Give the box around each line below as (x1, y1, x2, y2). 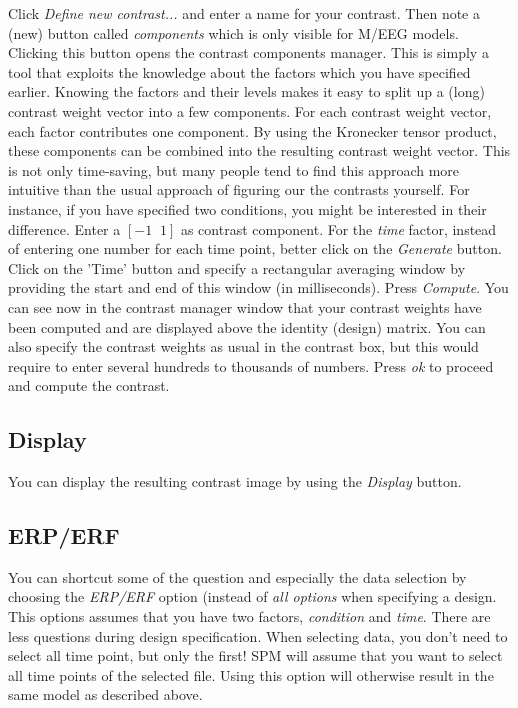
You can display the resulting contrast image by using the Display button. (8, 471, 462, 492)
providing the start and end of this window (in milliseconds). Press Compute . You (8, 277, 509, 298)
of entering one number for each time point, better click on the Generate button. (8, 238, 502, 259)
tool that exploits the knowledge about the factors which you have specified (8, 61, 471, 82)
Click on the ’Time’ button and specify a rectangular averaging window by (8, 257, 466, 278)
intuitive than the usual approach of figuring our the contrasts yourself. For (8, 179, 470, 200)
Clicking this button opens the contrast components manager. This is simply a (8, 42, 489, 63)
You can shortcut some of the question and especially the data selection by (8, 566, 467, 587)
